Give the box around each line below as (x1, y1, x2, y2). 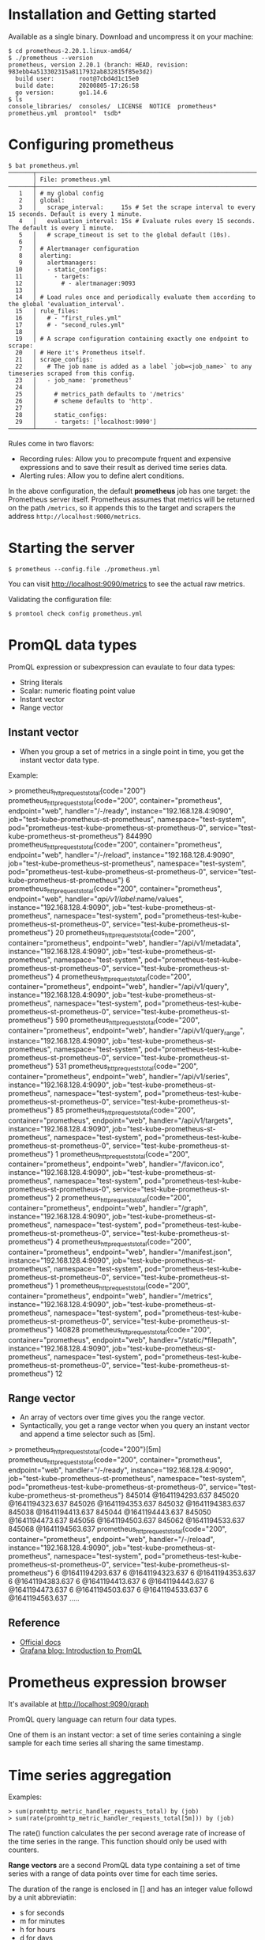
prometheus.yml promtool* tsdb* (8, 109, 122, 117)
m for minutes (19, 1916, 65, 1926)
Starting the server (8, 540, 136, 557)
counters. (8, 1845, 39, 1855)
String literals (19, 677, 63, 687)
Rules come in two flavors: (8, 438, 95, 448)
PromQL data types (8, 636, 137, 654)
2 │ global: (18, 196, 65, 204)
